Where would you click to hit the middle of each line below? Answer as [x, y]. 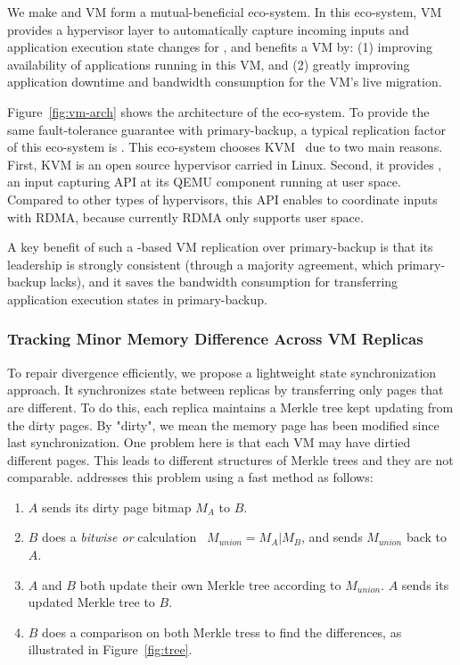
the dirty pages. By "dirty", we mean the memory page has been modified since [223, 424]
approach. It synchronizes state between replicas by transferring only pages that [226, 390]
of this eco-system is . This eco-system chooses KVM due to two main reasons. [225, 147]
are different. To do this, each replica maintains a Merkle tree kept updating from [230, 407]
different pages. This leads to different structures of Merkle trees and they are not [230, 459]
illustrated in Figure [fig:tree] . [110, 649]
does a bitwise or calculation [119, 537]
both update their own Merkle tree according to [210, 584]
